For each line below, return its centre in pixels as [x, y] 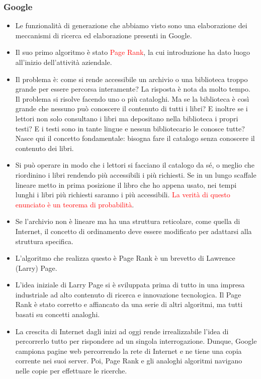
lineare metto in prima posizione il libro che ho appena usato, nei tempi [126, 184]
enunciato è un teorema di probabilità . [75, 204]
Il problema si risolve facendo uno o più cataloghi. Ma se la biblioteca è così [132, 98]
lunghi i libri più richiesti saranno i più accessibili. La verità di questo [123, 195]
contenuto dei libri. [45, 148]
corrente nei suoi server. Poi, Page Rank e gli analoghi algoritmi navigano [129, 361]
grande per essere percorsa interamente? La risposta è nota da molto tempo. [133, 89]
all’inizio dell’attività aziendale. [64, 62]
